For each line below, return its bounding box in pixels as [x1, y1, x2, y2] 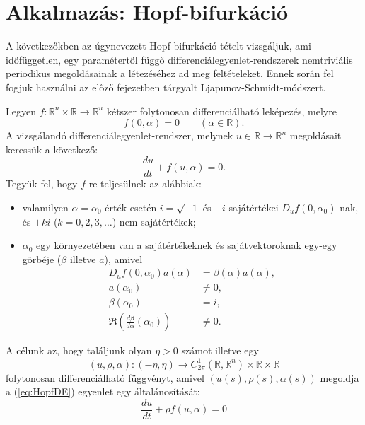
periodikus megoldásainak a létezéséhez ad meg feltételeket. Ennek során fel [6, 66, 334, 81]
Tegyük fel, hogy [6, 176, 78, 191]
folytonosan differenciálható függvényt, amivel [6, 370, 204, 385]
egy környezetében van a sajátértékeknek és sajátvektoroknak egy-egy [36, 238, 337, 252]
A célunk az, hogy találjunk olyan [6, 343, 152, 358]
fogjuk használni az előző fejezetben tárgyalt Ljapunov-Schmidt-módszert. [6, 79, 326, 94]
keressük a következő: [6, 141, 98, 156]
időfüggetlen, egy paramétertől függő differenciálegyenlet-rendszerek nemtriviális [6, 52, 353, 66]
